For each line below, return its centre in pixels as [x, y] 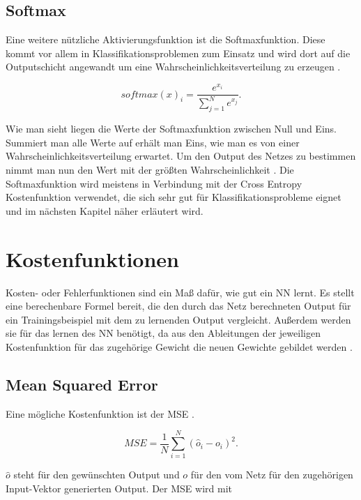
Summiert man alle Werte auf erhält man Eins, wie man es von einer [153, 142]
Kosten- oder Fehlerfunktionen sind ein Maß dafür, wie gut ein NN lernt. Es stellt [180, 292]
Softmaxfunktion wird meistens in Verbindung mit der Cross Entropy [154, 183]
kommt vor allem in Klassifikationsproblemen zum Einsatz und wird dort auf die [178, 53]
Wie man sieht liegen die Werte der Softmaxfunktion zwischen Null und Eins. [171, 129]
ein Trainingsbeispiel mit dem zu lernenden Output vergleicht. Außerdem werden [178, 319]
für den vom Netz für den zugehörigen [272, 475]
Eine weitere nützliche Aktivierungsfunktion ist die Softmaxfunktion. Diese [166, 39]
